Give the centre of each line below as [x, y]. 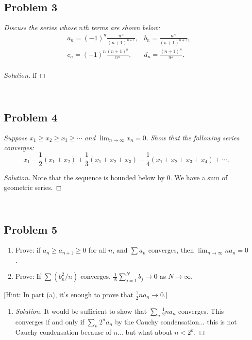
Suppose [16, 137]
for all [97, 250]
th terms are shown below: [122, 27]
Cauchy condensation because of [63, 332]
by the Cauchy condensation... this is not [176, 321]
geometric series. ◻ [33, 187]
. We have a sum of [199, 178]
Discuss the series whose [40, 27]
